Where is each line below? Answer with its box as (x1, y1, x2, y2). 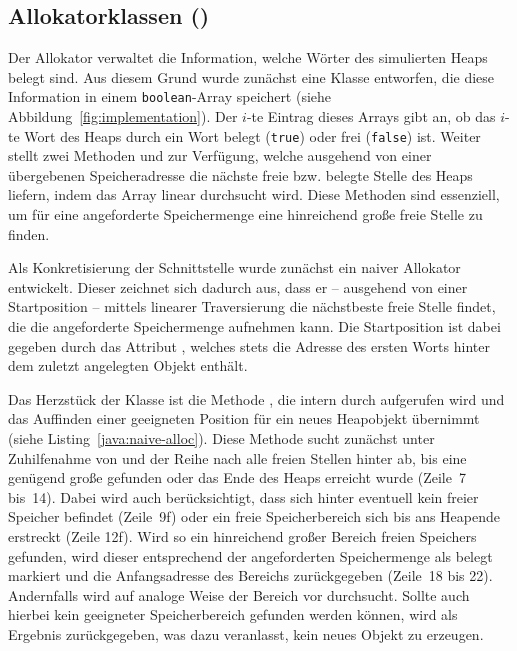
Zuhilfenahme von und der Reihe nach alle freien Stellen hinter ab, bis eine (8, 447, 467, 468)
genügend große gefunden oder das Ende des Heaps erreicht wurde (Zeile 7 (8, 467, 466, 488)
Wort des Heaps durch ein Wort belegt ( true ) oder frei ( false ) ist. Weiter (24, 125, 481, 146)
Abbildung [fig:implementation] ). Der (8, 106, 238, 127)
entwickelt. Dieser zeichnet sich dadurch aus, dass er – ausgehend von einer (8, 276, 468, 297)
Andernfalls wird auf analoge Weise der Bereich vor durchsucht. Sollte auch (8, 584, 470, 605)
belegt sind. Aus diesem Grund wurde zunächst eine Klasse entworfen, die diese (8, 66, 495, 87)
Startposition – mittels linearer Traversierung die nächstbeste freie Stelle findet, (8, 296, 496, 317)
